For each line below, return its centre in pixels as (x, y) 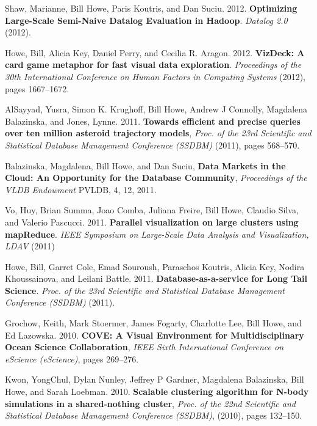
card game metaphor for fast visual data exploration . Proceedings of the (153, 64)
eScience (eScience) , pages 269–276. (72, 358)
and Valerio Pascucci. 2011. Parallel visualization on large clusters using (152, 222)
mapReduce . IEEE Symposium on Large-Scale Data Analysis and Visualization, (157, 234)
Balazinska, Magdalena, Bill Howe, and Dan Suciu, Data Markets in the (145, 165)
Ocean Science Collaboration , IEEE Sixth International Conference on (144, 347)
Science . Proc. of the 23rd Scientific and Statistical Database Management (145, 290)
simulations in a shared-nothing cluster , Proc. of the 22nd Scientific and (150, 403)
